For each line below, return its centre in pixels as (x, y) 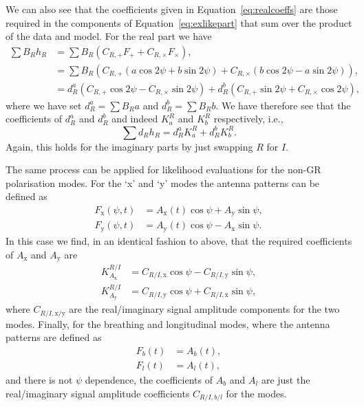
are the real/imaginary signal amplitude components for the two (204, 309)
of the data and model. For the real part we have (109, 36)
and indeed (135, 119)
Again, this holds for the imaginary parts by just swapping (129, 146)
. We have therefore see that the (283, 105)
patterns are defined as (54, 337)
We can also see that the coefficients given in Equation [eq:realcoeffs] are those (172, 9)
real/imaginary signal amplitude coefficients (98, 393)
